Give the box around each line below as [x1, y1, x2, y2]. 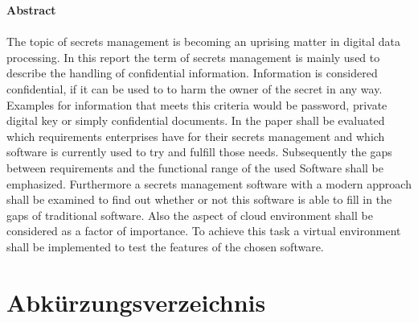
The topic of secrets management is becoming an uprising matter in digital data [6, 33, 401, 50]
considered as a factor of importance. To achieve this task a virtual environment [6, 222, 401, 239]
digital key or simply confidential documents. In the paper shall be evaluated [6, 112, 385, 129]
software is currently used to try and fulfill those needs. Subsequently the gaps [6, 143, 392, 160]
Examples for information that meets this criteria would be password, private [6, 96, 387, 113]
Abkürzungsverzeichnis [6, 285, 266, 318]
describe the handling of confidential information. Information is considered [6, 64, 378, 81]
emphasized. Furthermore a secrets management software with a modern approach [6, 175, 412, 192]
